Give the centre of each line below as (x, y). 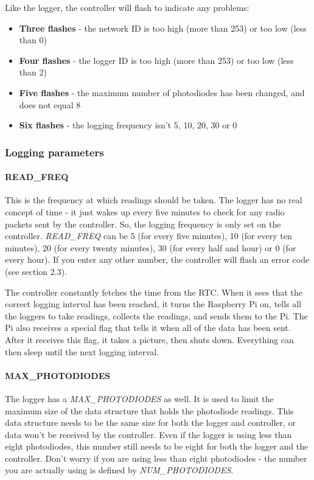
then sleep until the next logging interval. (82, 351)
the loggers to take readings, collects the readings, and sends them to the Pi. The (156, 315)
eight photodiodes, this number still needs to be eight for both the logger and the (157, 446)
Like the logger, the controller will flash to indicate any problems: (127, 7)
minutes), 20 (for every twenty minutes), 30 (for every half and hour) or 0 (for (151, 247)
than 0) (33, 40)
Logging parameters (54, 152)
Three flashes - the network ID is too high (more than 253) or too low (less (163, 28)
